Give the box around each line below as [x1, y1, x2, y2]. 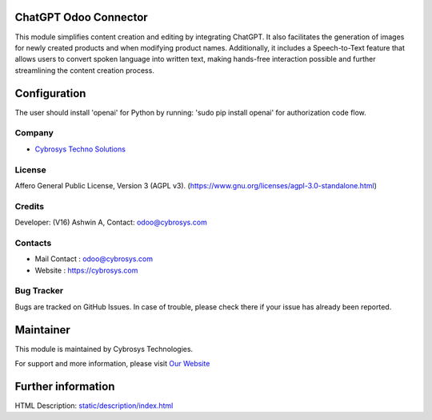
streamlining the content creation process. [14, 65, 155, 75]
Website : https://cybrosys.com [34, 265, 138, 275]
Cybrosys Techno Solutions [34, 144, 126, 154]
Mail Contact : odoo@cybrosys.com [34, 254, 154, 264]
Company [14, 127, 54, 139]
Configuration [14, 87, 86, 100]
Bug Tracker [14, 285, 64, 297]
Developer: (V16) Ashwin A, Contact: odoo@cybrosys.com [14, 217, 207, 228]
